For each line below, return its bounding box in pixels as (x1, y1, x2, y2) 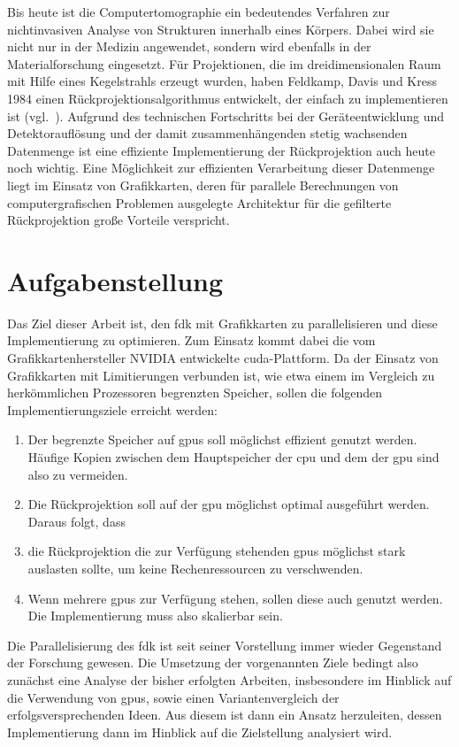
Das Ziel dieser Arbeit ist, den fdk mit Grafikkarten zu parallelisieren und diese (7, 313, 438, 332)
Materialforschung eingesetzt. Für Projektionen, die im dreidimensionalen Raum (7, 54, 441, 73)
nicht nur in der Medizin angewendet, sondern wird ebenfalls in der (7, 37, 371, 56)
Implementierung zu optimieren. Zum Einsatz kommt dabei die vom (7, 331, 376, 350)
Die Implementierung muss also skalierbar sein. (27, 606, 283, 625)
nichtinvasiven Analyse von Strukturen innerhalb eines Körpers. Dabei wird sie (7, 19, 434, 38)
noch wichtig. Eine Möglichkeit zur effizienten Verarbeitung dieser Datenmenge (7, 158, 435, 177)
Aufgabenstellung (7, 262, 224, 298)
